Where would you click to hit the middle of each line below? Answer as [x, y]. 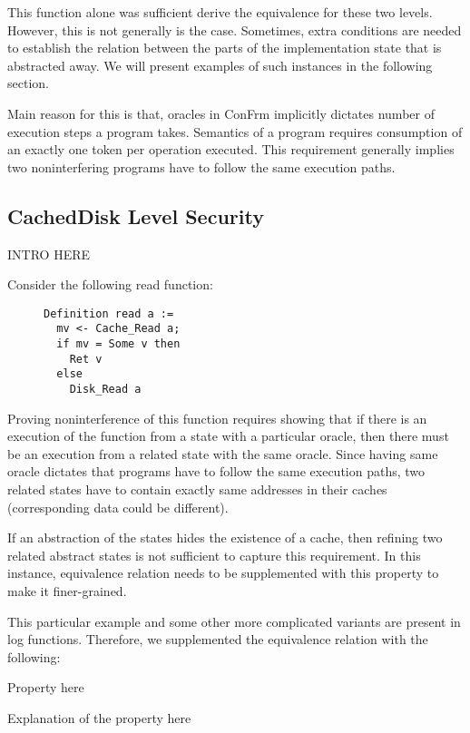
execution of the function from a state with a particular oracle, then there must [228, 436]
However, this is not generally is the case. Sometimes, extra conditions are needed [235, 29]
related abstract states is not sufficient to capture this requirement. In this [214, 555]
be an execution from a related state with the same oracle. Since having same [223, 453]
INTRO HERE [49, 254]
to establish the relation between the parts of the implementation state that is [225, 48]
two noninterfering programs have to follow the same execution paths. [201, 166]
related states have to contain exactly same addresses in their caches [197, 489]
